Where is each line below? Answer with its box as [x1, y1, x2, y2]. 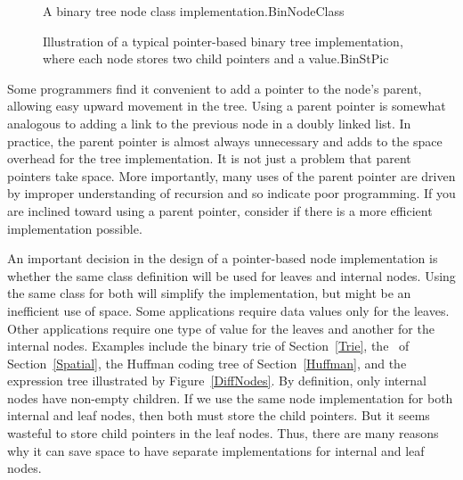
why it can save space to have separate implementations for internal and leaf [7, 441, 425, 459]
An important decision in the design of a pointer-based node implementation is [7, 249, 438, 268]
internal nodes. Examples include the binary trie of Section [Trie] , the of [7, 336, 410, 355]
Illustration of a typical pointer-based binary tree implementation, [43, 31, 403, 50]
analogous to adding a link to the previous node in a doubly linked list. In [7, 113, 411, 132]
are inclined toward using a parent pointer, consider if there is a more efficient [7, 201, 433, 219]
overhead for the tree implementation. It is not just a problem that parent [7, 149, 411, 168]
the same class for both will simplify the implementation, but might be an [7, 284, 411, 302]
